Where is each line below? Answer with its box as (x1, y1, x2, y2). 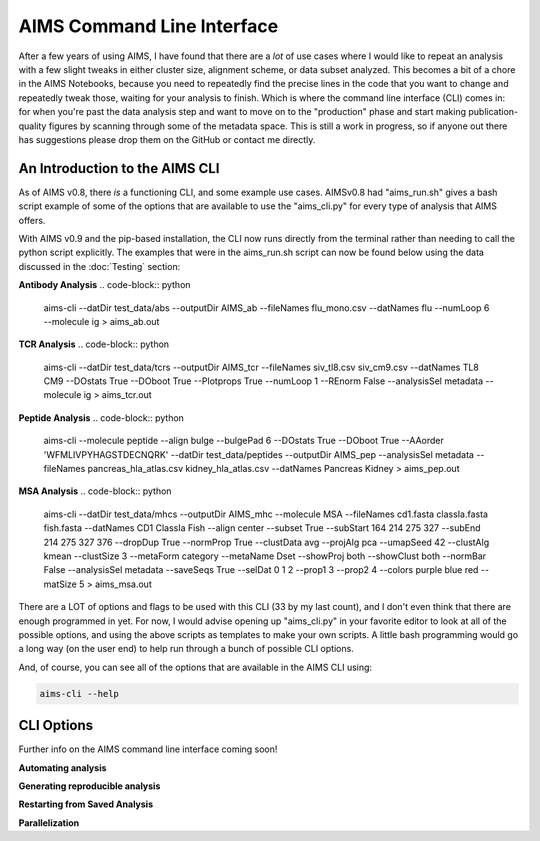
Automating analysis (18, 761, 107, 774)
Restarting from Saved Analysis (18, 798, 154, 810)
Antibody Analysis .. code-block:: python (18, 279, 191, 291)
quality (18, 120, 47, 132)
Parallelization (18, 816, 80, 829)
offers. (18, 214, 46, 226)
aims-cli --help (39, 688, 120, 699)
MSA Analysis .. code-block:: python (18, 485, 172, 497)
